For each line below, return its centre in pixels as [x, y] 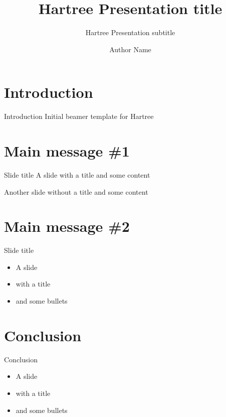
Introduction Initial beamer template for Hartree [79, 116]
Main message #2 [67, 226]
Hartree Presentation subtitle [130, 32]
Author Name [130, 49]
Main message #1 [67, 151]
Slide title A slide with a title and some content [77, 174]
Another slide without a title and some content [76, 191]
